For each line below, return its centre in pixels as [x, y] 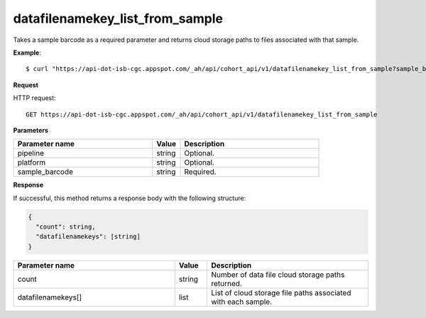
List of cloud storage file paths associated [281, 292]
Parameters [31, 130]
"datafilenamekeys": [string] [88, 237]
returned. [226, 283]
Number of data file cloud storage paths [278, 275]
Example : [27, 53]
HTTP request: [34, 98]
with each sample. [241, 302]
